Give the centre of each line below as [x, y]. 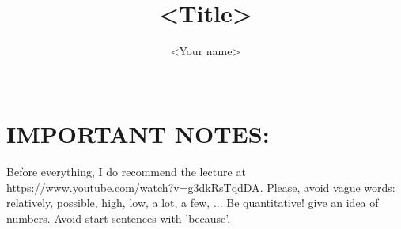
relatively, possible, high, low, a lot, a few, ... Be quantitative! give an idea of [193, 203]
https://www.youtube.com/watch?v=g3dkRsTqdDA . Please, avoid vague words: [201, 187]
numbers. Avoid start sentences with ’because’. [119, 218]
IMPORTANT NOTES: [138, 134]
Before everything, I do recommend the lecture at [126, 172]
